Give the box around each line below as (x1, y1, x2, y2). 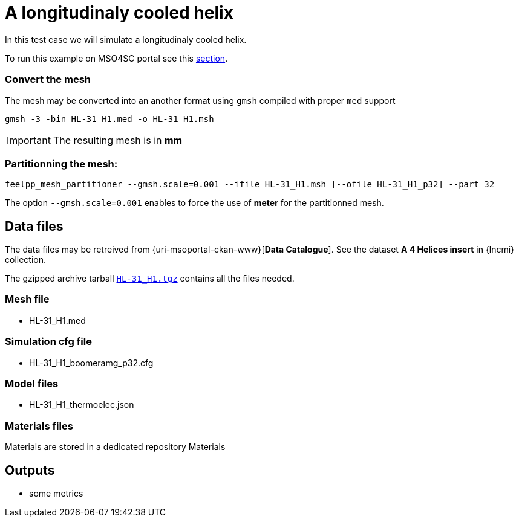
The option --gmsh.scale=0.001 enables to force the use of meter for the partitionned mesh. (5, 198, 384, 208)
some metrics (29, 488, 83, 498)
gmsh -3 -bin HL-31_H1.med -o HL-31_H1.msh (5, 114, 214, 124)
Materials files (5, 419, 73, 432)
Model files (5, 377, 59, 390)
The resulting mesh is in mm (53, 134, 183, 146)
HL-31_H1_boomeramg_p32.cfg (29, 357, 154, 368)
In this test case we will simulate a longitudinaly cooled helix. (5, 34, 247, 45)
